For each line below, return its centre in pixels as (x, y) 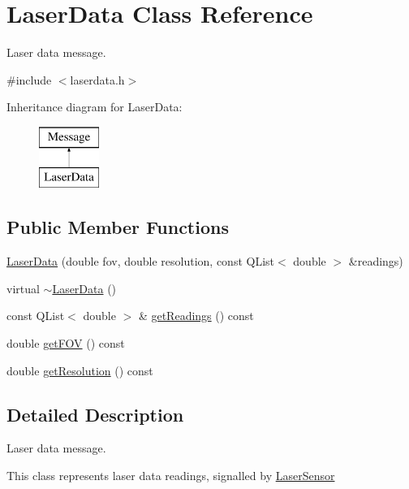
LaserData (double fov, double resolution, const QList (141, 261)
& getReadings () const (196, 316)
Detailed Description (95, 414)
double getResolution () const (80, 370)
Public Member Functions (118, 227)
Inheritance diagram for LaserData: (95, 107)
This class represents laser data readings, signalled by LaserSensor (171, 476)
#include (29, 79)
